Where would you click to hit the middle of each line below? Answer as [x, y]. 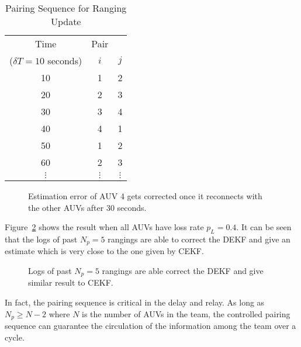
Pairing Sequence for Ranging [66, 8]
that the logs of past [41, 239]
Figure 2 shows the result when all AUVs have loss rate [104, 227]
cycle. [15, 337]
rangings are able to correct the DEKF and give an [199, 239]
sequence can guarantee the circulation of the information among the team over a [150, 326]
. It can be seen [264, 227]
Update [66, 21]
